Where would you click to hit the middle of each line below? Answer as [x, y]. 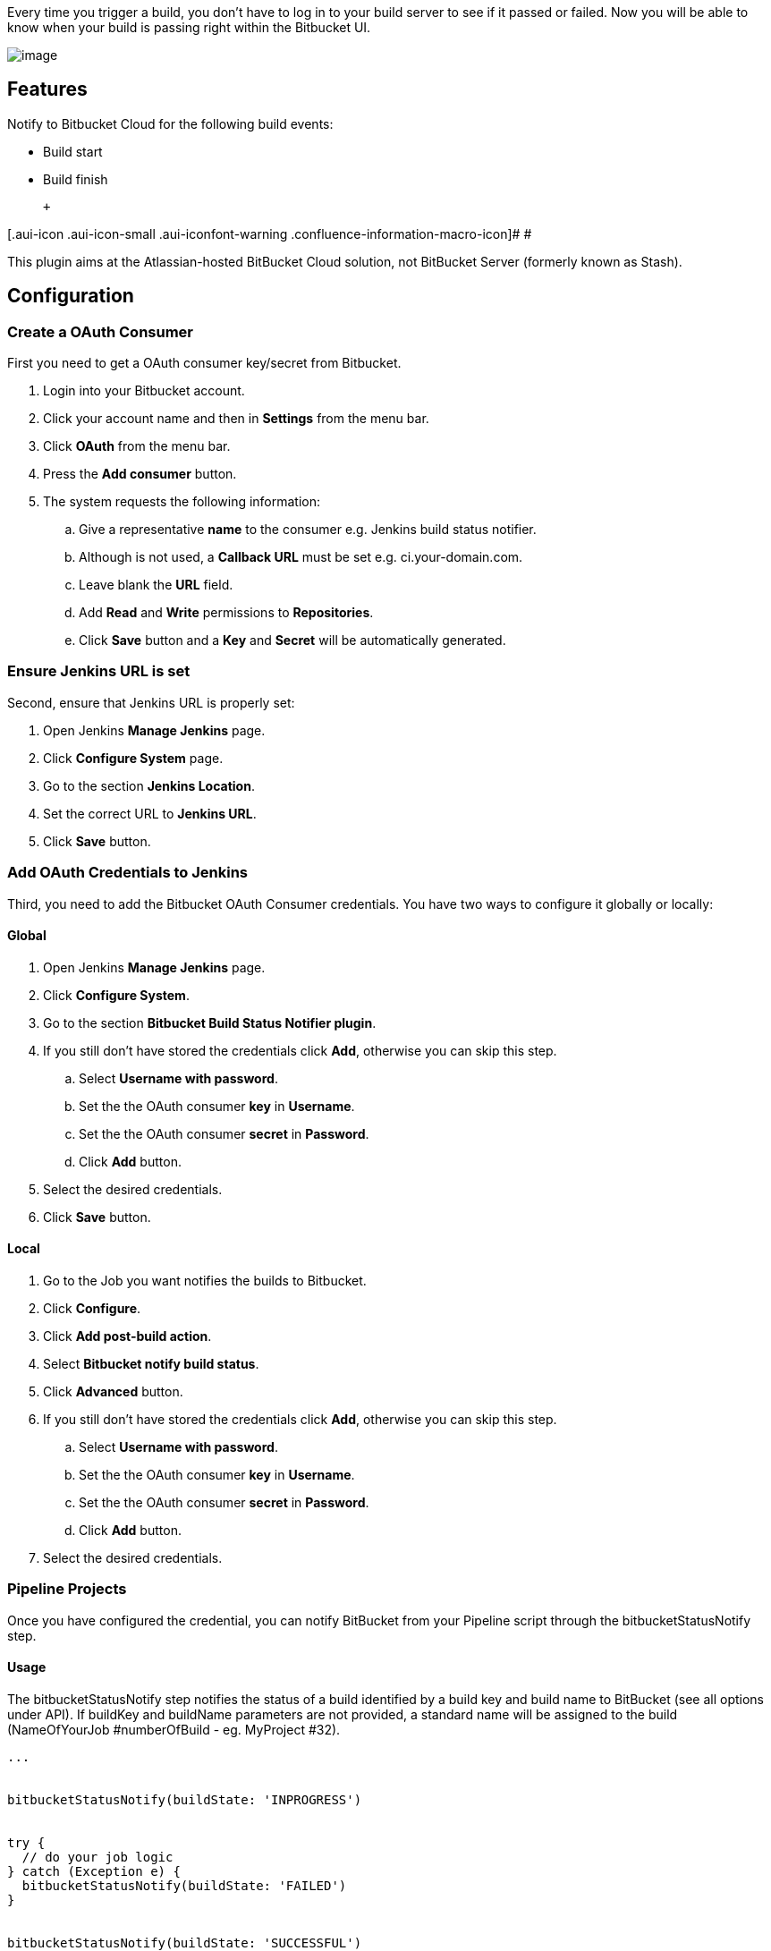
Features [47, 89]
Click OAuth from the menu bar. [137, 446]
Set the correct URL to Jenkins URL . [150, 813]
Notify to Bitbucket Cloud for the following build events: [170, 123]
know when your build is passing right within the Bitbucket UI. [189, 27]
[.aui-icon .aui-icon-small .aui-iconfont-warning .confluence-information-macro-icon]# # [270, 233]
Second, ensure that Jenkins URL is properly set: [151, 702]
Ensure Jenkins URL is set [99, 671]
